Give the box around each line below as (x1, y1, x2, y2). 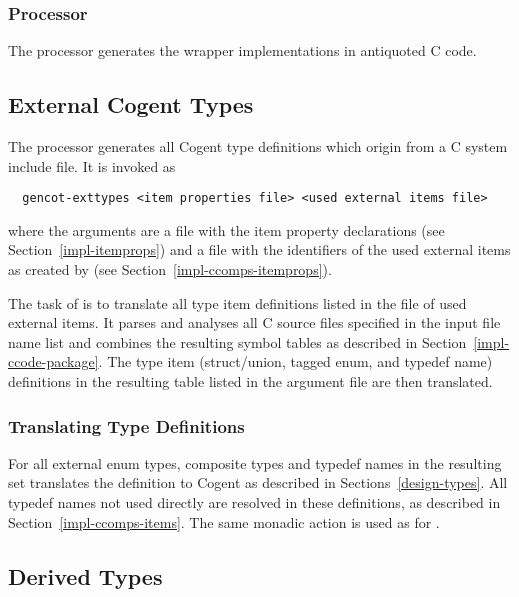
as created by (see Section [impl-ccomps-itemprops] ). (8, 259, 332, 280)
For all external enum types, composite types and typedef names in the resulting (8, 452, 502, 473)
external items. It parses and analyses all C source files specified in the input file (8, 312, 501, 333)
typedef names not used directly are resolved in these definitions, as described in (8, 492, 501, 513)
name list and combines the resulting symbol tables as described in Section (8, 331, 467, 352)
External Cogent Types (8, 89, 254, 120)
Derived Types (8, 560, 163, 591)
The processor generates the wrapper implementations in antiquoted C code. (8, 40, 477, 61)
